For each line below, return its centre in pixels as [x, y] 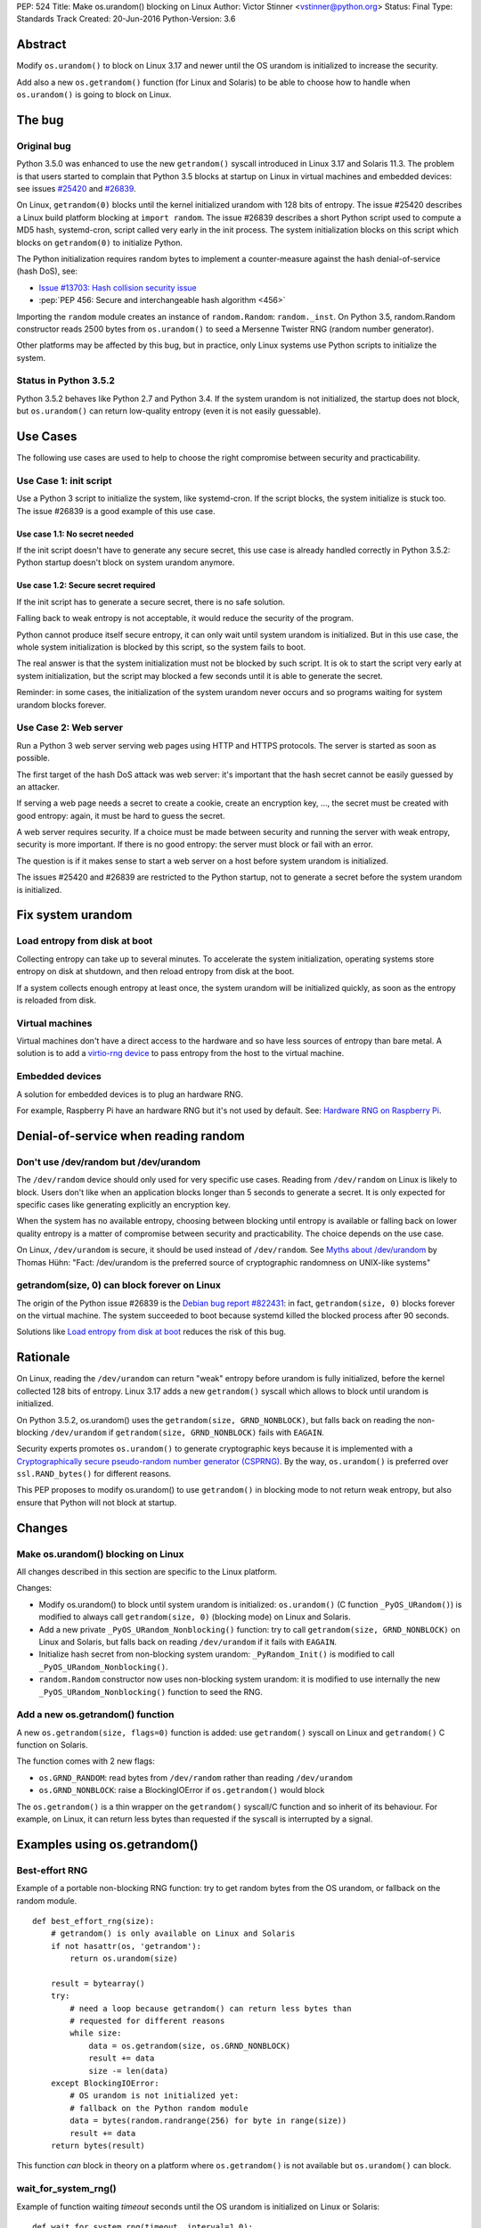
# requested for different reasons [147, 2021]
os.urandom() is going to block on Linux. [94, 94]
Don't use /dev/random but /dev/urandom [108, 1161]
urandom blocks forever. [61, 705]
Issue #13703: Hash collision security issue [118, 287]
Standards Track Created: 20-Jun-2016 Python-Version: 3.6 [126, 19]
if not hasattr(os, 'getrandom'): [126, 1946]
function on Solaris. [52, 1745]
